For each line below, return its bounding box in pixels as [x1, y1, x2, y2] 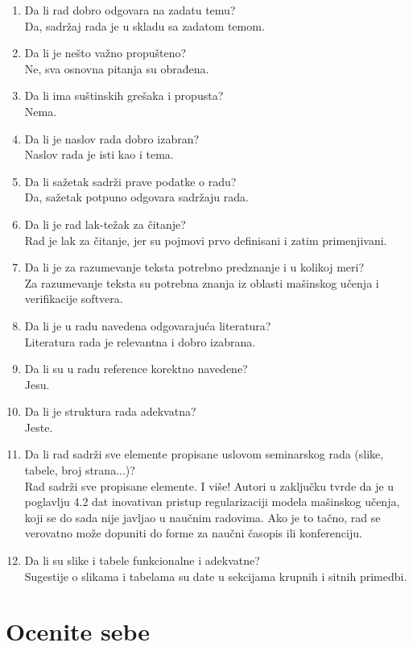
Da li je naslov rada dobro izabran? [24, 130, 200, 147]
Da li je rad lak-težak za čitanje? [24, 215, 186, 232]
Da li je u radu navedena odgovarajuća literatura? [24, 317, 271, 334]
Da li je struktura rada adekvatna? [24, 403, 196, 420]
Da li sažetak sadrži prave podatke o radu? [24, 172, 237, 189]
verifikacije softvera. [24, 290, 123, 307]
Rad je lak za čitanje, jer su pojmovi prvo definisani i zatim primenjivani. [24, 231, 387, 248]
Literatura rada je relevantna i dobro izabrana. [24, 333, 256, 350]
